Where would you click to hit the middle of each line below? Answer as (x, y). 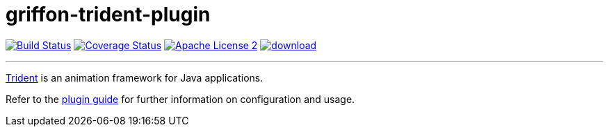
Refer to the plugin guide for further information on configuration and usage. (180, 99)
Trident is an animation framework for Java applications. (135, 77)
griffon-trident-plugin (108, 15)
